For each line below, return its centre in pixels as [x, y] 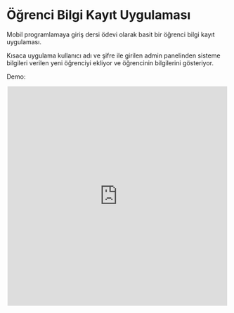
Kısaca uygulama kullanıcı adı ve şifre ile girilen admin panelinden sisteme [113, 55]
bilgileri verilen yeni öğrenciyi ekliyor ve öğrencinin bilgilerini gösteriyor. [110, 62]
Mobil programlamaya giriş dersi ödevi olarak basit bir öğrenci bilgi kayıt [111, 34]
